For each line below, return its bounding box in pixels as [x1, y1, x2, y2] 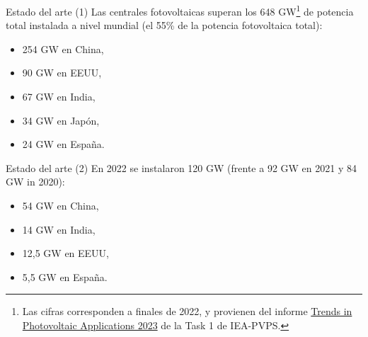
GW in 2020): [6, 174, 65, 189]
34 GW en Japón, [22, 113, 100, 127]
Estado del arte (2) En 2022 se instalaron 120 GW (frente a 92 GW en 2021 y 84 [6, 160, 357, 175]
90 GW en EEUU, [22, 65, 102, 80]
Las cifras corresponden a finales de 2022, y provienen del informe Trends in [22, 304, 352, 319]
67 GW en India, [22, 89, 96, 104]
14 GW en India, [22, 222, 96, 236]
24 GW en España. [22, 137, 105, 152]
